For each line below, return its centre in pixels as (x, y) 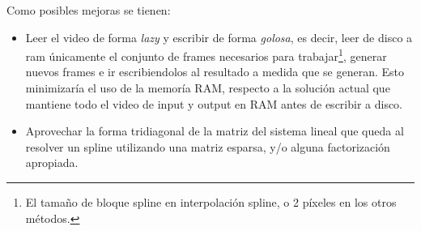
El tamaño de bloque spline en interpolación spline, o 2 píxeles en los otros (211, 202)
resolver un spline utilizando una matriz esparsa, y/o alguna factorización (208, 146)
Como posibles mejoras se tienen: (89, 10)
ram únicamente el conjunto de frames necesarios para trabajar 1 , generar (206, 55)
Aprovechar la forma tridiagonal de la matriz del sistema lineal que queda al (215, 131)
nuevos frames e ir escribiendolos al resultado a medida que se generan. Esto (215, 72)
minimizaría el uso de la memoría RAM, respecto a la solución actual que (208, 88)
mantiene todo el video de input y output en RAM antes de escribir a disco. (214, 103)
